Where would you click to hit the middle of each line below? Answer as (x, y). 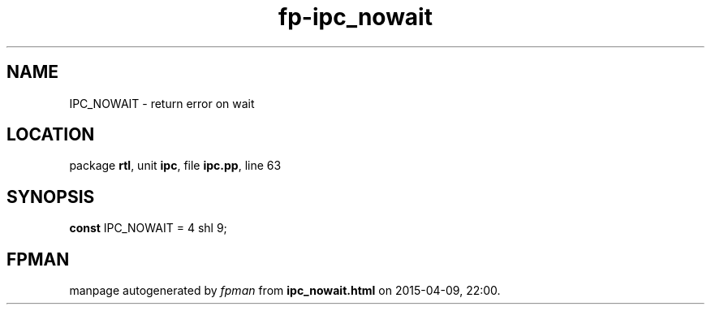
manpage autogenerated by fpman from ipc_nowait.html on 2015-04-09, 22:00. (285, 291)
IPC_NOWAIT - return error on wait (162, 103)
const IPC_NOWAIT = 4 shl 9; (148, 228)
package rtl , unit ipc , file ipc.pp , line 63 (175, 166)
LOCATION (51, 135)
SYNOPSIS (51, 197)
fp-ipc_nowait (355, 17)
